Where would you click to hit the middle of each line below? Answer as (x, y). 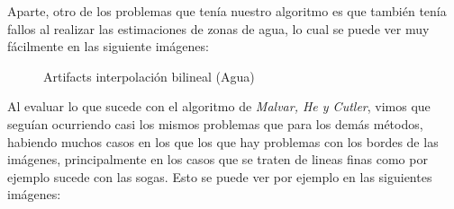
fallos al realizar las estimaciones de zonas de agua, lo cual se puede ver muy (218, 28)
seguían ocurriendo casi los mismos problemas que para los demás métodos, (215, 123)
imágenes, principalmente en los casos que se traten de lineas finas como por (218, 159)
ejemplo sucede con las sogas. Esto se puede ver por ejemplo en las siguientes (220, 176)
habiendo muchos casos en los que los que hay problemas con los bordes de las (223, 141)
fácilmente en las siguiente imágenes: (108, 46)
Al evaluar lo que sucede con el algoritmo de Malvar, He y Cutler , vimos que (219, 106)
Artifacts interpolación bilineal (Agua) (149, 76)
